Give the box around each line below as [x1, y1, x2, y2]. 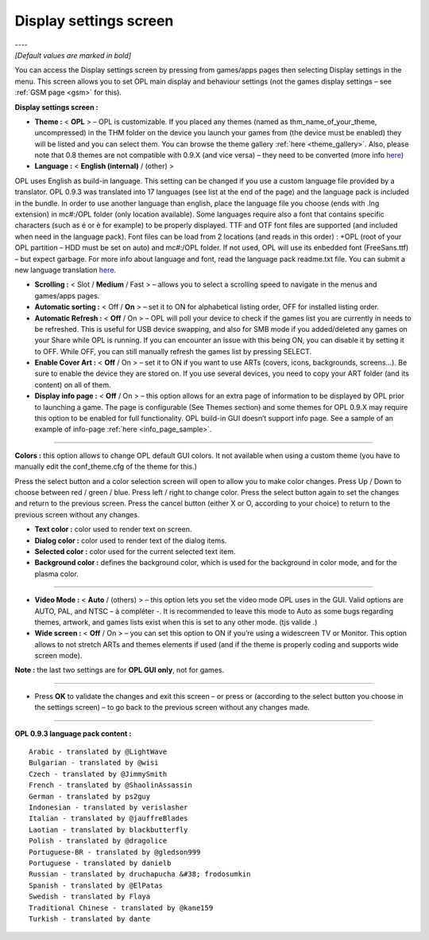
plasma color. [34, 569, 79, 579]
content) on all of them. [34, 380, 111, 389]
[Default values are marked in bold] [14, 50, 131, 60]
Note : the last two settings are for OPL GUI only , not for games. [14, 665, 225, 675]
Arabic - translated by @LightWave [29, 747, 168, 756]
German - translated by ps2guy [29, 792, 151, 801]
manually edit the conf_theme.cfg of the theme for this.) [14, 462, 198, 471]
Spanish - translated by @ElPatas [29, 880, 163, 890]
